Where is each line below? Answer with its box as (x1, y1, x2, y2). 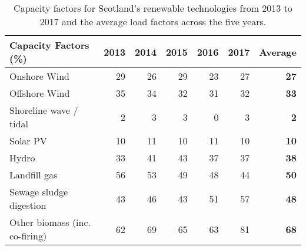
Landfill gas (9, 168, 58, 181)
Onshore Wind (9, 69, 69, 83)
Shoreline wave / (9, 103, 78, 117)
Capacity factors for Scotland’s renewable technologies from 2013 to (14, 1, 292, 15)
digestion (9, 198, 46, 212)
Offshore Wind (9, 86, 70, 100)
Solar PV (9, 134, 47, 147)
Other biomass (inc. (9, 215, 91, 229)
